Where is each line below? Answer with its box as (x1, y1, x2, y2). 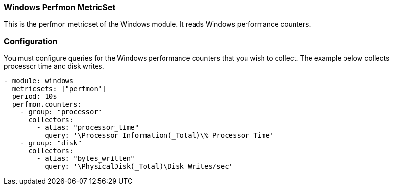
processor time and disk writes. (4, 62, 104, 71)
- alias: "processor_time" (36, 124, 139, 132)
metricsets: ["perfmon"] (12, 85, 106, 93)
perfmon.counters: (12, 100, 82, 109)
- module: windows (4, 77, 74, 85)
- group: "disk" (20, 139, 82, 147)
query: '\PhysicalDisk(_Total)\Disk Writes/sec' (45, 162, 233, 171)
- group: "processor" (20, 108, 102, 116)
